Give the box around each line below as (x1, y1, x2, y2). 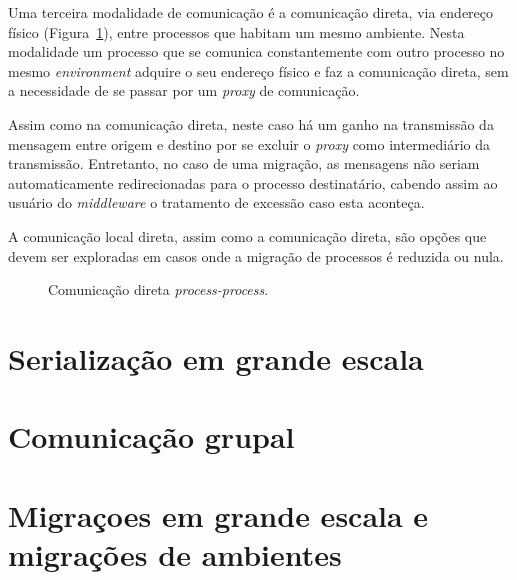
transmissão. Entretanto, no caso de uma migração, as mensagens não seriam (8, 153, 480, 174)
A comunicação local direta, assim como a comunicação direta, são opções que (8, 225, 487, 246)
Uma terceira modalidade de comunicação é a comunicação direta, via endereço (8, 2, 494, 22)
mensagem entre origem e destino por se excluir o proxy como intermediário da (8, 133, 490, 154)
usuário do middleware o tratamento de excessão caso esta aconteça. (8, 192, 425, 213)
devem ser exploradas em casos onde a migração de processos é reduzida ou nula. (8, 245, 504, 266)
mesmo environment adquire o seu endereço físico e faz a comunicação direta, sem (8, 60, 509, 81)
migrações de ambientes (8, 533, 342, 574)
